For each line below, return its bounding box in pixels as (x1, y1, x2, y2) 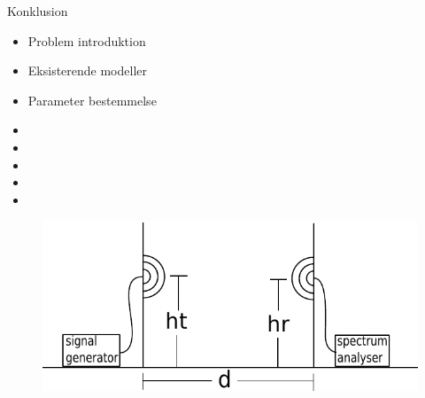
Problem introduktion (27, 31, 146, 50)
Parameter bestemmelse (27, 90, 157, 109)
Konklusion (7, 2, 68, 20)
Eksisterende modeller (27, 61, 148, 80)
